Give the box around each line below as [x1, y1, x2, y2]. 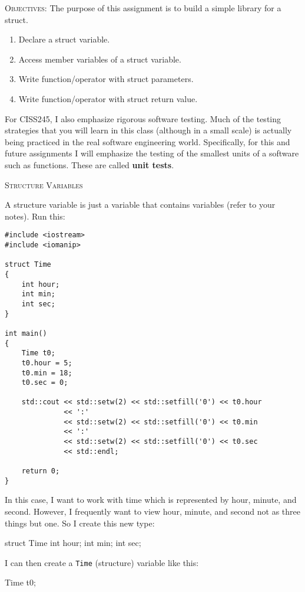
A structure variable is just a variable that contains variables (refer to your [5, 198, 276, 211]
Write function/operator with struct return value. [18, 92, 198, 104]
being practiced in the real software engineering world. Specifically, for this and [5, 135, 290, 148]
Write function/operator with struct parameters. [18, 73, 194, 85]
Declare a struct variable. [18, 33, 110, 45]
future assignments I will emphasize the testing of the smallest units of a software [5, 147, 299, 159]
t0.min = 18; [21, 368, 72, 377]
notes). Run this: [5, 210, 65, 222]
